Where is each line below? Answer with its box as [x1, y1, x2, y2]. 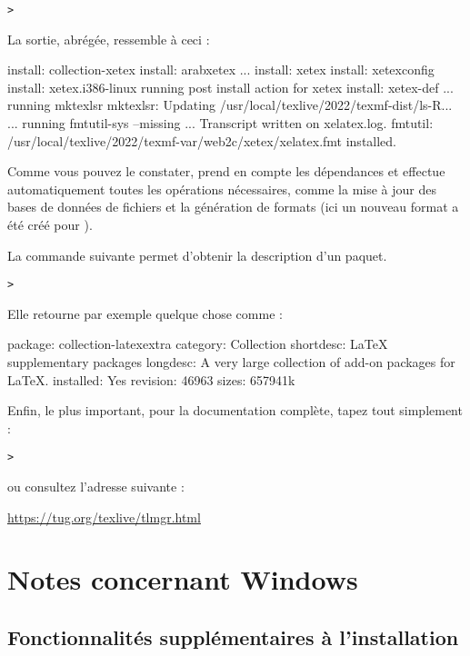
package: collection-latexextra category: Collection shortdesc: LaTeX [7, 334, 388, 353]
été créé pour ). [7, 215, 93, 234]
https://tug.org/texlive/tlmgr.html [7, 507, 201, 526]
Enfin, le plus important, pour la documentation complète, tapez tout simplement [7, 401, 463, 420]
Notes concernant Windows [7, 561, 358, 598]
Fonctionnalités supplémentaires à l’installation [7, 623, 459, 651]
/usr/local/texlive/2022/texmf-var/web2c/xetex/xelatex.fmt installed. [7, 131, 397, 150]
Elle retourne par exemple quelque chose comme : [7, 303, 283, 323]
